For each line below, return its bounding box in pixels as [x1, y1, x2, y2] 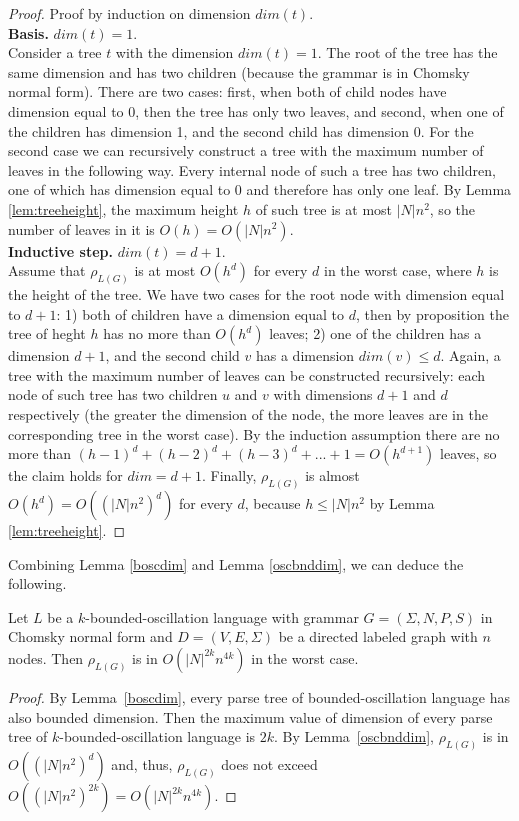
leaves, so [440, 443, 497, 464]
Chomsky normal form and [8, 626, 173, 647]
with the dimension [115, 42, 234, 63]
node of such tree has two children [8, 384, 218, 405]
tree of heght [8, 323, 86, 344]
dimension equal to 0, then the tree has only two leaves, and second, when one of [8, 100, 504, 121]
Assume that [8, 260, 86, 281]
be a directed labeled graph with [278, 626, 478, 647]
